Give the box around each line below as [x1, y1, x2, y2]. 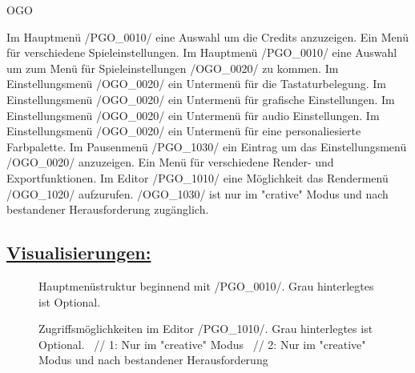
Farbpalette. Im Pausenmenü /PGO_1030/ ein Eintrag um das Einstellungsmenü [6, 138, 407, 154]
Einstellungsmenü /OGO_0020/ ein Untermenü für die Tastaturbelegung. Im [6, 75, 386, 92]
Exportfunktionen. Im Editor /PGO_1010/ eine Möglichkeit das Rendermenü [6, 169, 389, 186]
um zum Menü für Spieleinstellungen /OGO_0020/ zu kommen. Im [6, 59, 339, 76]
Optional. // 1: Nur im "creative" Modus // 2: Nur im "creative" [38, 335, 366, 352]
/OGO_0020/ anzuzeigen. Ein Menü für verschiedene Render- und [6, 154, 334, 170]
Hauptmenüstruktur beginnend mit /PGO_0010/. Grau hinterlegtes [38, 277, 374, 294]
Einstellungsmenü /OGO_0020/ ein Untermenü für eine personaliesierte [6, 122, 361, 139]
